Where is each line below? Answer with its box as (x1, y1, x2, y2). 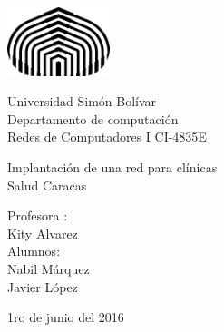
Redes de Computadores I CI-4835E (7, 127, 207, 146)
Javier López (7, 277, 78, 296)
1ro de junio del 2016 (7, 308, 124, 327)
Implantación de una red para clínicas (7, 157, 218, 176)
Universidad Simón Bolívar (7, 92, 157, 111)
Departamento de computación (7, 109, 179, 128)
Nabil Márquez (7, 259, 90, 278)
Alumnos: (7, 241, 61, 260)
